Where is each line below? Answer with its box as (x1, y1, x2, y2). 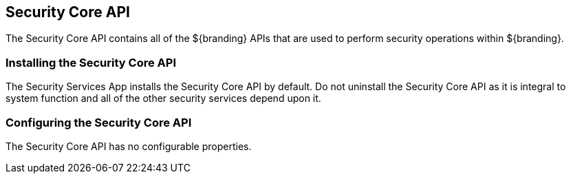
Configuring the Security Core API (6, 115, 192, 129)
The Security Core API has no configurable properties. (6, 140, 252, 152)
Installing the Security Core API (6, 55, 176, 70)
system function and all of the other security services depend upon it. (6, 92, 321, 105)
